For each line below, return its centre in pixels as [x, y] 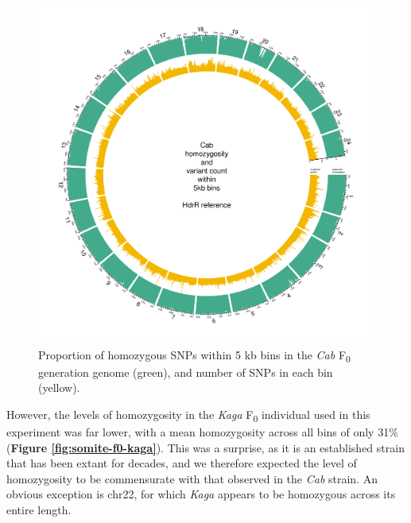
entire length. [39, 509]
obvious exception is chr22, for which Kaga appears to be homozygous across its [201, 494]
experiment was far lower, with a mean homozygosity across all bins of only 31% [202, 432]
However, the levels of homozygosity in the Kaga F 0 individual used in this [188, 415]
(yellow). [59, 387]
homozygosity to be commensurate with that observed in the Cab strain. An [192, 478]
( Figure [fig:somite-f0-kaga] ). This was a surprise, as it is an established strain [205, 447]
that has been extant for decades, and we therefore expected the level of [182, 463]
